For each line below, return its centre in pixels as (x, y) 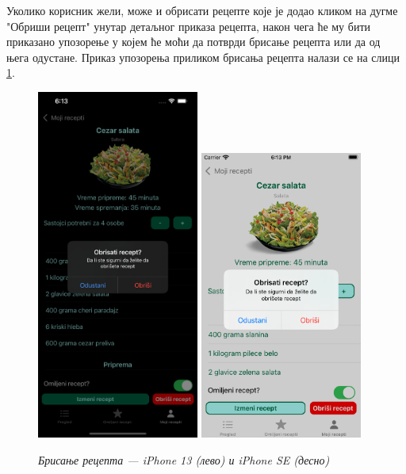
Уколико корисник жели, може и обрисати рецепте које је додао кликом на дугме (202, 10)
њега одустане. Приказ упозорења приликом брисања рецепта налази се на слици (203, 57)
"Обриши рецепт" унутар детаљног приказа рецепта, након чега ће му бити (189, 26)
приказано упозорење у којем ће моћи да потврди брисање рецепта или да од (193, 42)
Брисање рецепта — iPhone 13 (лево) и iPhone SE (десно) (184, 459)
